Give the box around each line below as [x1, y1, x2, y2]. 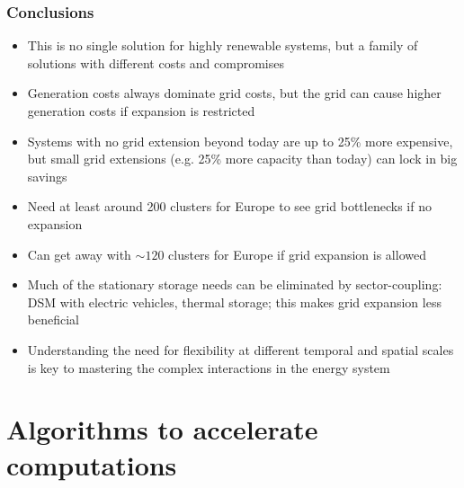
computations [6, 446, 177, 483]
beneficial [27, 310, 79, 329]
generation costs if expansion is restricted [27, 102, 255, 120]
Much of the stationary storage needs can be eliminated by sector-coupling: [27, 275, 442, 294]
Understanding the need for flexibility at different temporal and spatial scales [27, 340, 454, 359]
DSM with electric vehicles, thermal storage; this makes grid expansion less [27, 292, 442, 311]
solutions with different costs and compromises [27, 53, 284, 72]
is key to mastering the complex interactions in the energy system [27, 358, 390, 377]
